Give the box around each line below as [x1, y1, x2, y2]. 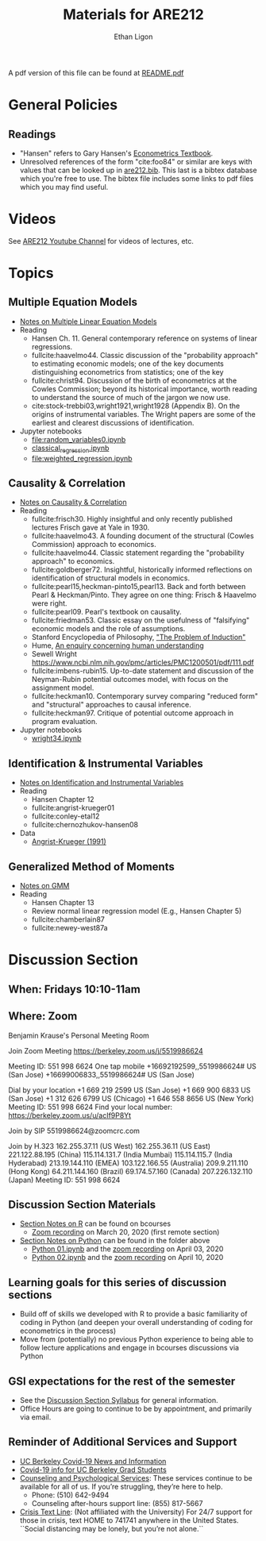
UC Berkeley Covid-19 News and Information [19, 1456, 167, 1466]
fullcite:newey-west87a [31, 923, 109, 933]
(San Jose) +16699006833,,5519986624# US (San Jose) [8, 1069, 195, 1079]
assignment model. [31, 683, 94, 692]
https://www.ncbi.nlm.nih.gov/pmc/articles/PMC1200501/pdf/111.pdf [31, 657, 254, 668]
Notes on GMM [19, 881, 70, 891]
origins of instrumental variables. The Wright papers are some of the [31, 409, 256, 418]
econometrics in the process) [19, 1326, 117, 1335]
